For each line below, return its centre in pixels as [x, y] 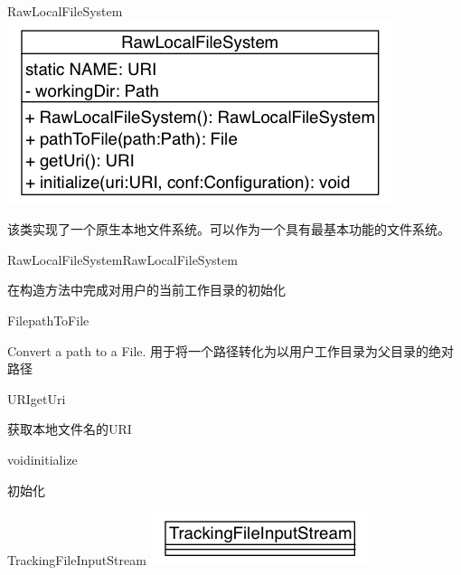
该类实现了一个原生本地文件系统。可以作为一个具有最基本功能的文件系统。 [229, 229]
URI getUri [37, 398]
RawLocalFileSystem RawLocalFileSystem [122, 259]
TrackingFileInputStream [77, 560]
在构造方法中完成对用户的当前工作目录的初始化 [146, 290]
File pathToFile [48, 320]
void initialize [42, 459]
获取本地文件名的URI [70, 429]
